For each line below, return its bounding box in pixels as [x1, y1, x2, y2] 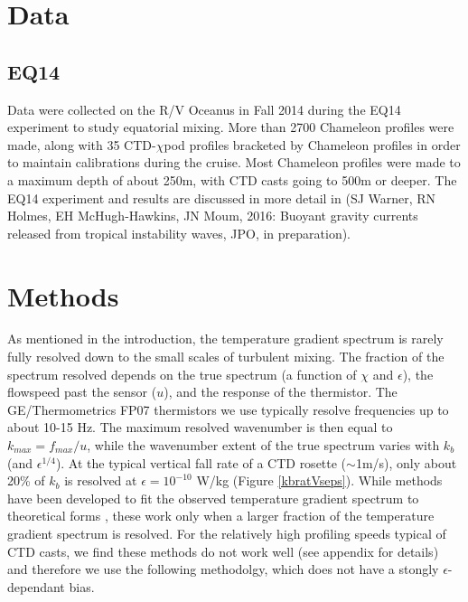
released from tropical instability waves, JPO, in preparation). [7, 223, 351, 242]
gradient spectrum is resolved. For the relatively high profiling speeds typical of [7, 523, 446, 542]
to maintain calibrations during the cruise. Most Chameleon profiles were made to [7, 153, 461, 172]
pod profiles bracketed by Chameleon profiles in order [164, 135, 461, 154]
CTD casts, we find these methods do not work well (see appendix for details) [7, 541, 439, 560]
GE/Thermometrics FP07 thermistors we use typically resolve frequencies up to [7, 400, 449, 419]
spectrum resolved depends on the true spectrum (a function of [7, 364, 357, 383]
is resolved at [64, 471, 137, 490]
